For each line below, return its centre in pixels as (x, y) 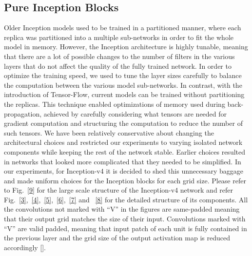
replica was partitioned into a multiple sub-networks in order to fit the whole (119, 37)
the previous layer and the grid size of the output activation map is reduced (117, 238)
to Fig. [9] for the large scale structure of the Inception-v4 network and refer (119, 190)
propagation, (23, 113)
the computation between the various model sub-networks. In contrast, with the (123, 85)
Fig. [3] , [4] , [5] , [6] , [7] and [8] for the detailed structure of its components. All (126, 199)
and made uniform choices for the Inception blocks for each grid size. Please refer (125, 180)
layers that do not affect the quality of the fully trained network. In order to (118, 66)
